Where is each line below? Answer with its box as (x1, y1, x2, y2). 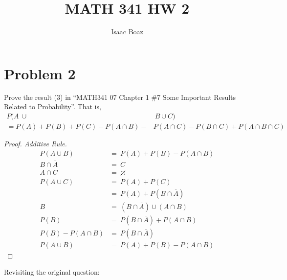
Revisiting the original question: (4, 266, 100, 277)
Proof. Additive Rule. (4, 138, 67, 148)
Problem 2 (4, 63, 76, 83)
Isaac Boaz (111, 26, 143, 37)
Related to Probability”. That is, (4, 101, 101, 112)
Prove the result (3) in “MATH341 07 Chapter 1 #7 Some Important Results (4, 92, 236, 102)
